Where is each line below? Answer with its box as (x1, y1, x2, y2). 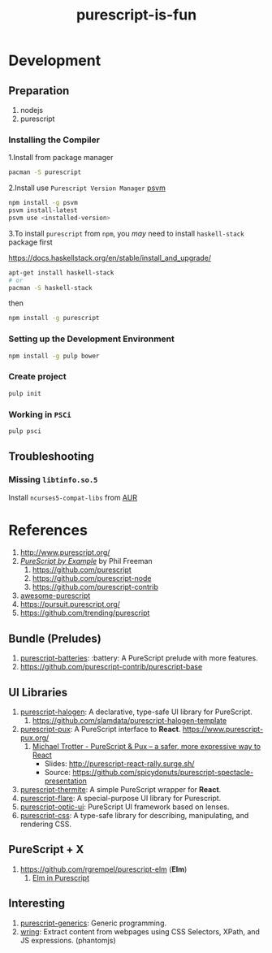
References (8, 521, 88, 539)
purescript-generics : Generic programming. (19, 918, 166, 928)
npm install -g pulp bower (8, 352, 100, 360)
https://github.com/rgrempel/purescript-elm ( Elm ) (19, 864, 188, 874)
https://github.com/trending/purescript (19, 608, 150, 618)
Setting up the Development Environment (8, 333, 175, 344)
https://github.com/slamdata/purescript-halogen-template (32, 716, 227, 726)
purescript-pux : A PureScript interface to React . (19, 725, 181, 734)
